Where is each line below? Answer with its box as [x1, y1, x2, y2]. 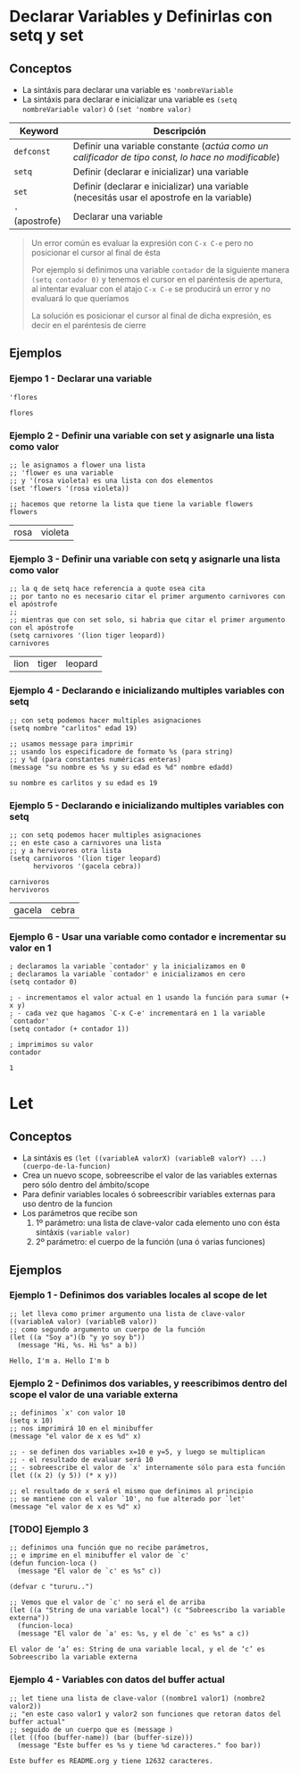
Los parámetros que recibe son [21, 1208, 138, 1219]
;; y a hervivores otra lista [9, 846, 122, 855]
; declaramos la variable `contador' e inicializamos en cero [9, 970, 246, 979]
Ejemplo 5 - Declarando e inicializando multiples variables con [9, 798, 285, 811]
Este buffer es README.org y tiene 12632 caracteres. [9, 1756, 214, 1765]
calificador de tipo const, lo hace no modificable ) [72, 151, 280, 163]
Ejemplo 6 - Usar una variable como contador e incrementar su [9, 930, 287, 942]
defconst [13, 147, 51, 156]
